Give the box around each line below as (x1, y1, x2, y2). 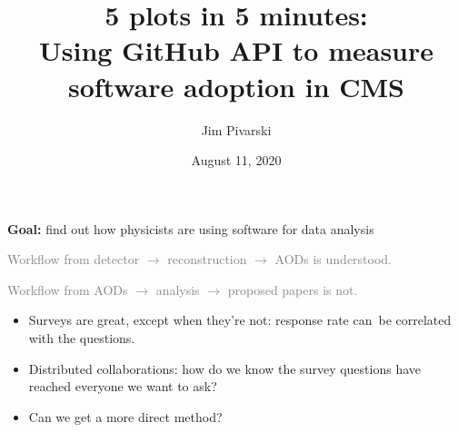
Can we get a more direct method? (28, 407, 223, 426)
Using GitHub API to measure (38, 32, 434, 69)
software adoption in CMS (67, 67, 405, 104)
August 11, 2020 (191, 151, 282, 170)
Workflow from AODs (7, 280, 128, 299)
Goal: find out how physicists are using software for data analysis (7, 219, 374, 238)
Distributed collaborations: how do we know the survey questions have (28, 358, 421, 378)
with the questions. (28, 329, 135, 348)
